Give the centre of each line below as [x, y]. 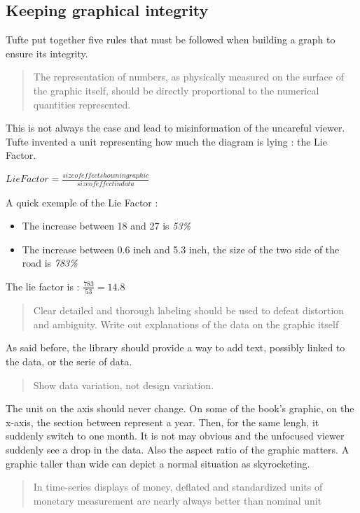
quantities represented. [82, 104]
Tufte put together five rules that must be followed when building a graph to [171, 40]
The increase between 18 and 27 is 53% [106, 226]
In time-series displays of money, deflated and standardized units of [178, 487]
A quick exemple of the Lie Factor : [82, 202]
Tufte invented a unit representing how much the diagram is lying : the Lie [166, 141]
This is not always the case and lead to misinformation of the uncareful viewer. [175, 128]
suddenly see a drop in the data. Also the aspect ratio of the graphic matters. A [178, 450]
